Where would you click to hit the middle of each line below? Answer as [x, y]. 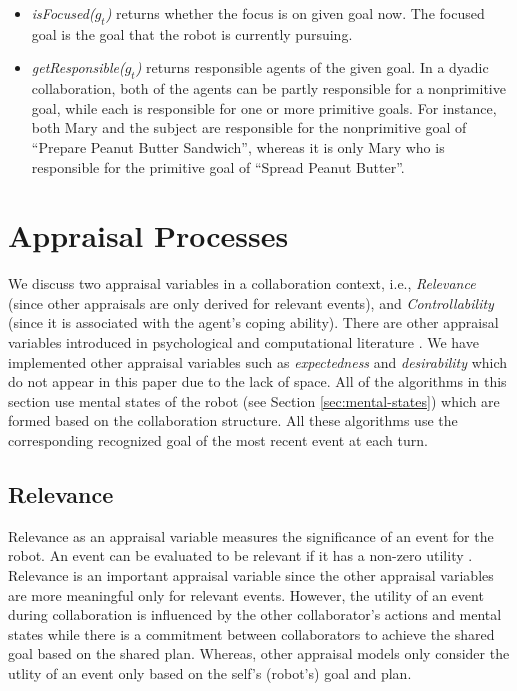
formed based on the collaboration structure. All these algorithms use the [233, 420]
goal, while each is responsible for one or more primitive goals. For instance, [264, 107]
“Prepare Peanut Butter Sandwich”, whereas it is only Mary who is [238, 146]
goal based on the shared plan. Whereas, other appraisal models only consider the [259, 653]
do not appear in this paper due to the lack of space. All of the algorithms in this [257, 381]
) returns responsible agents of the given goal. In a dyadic [312, 67]
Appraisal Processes [148, 235]
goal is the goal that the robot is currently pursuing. [192, 33]
